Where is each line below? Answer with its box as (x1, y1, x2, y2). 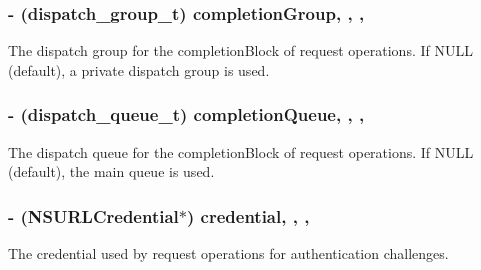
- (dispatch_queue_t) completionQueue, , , (8, 102, 365, 127)
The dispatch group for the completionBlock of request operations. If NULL (8, 40, 473, 61)
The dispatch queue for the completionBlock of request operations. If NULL (8, 141, 474, 162)
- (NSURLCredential (8, 203, 179, 228)
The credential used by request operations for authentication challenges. (8, 243, 449, 264)
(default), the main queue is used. (8, 161, 215, 182)
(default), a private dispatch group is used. (8, 59, 270, 80)
